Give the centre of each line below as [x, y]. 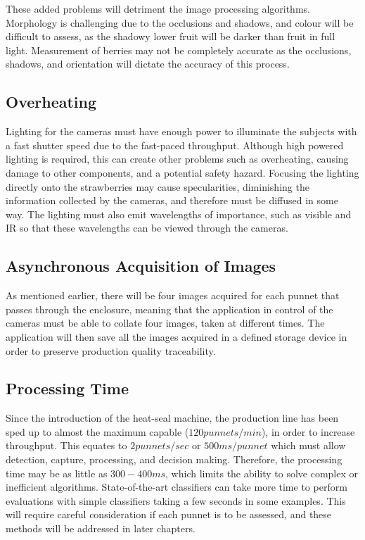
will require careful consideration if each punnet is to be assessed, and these [169, 514]
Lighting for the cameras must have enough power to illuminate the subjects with [181, 131]
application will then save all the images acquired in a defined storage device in [177, 336]
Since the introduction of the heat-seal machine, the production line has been [172, 418]
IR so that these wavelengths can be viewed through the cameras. [147, 228]
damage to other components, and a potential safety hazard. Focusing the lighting [182, 172]
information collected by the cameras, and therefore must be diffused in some [172, 200]
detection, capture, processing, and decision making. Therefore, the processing [174, 459]
